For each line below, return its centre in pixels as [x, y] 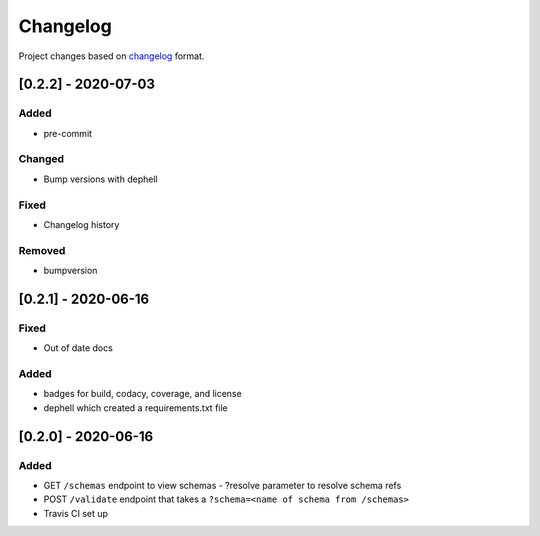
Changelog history [81, 224]
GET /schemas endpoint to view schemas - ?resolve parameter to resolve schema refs [222, 485]
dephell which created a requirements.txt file [136, 407]
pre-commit [68, 133]
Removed [42, 250]
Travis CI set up [76, 513]
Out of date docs [78, 348]
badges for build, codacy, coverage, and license [142, 394]
